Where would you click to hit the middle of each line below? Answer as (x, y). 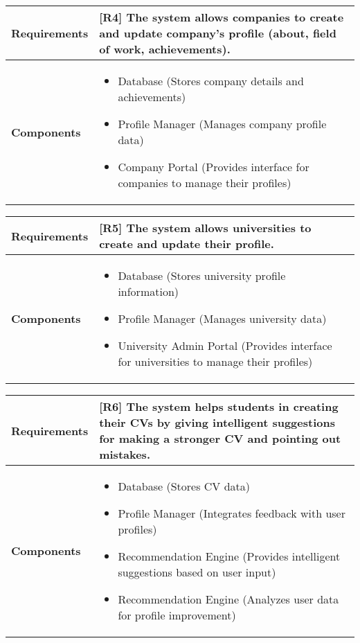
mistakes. (125, 454)
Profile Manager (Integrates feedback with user (232, 513)
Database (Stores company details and (211, 81)
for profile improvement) (177, 615)
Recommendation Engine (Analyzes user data (228, 599)
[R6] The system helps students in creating (219, 406)
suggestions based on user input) (197, 572)
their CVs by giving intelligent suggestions (217, 422)
